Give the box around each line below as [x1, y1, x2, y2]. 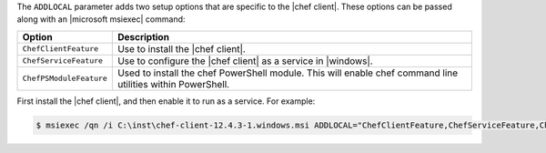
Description [116, 30, 170, 43]
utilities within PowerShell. [116, 77, 230, 90]
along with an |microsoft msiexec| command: [16, 14, 186, 25]
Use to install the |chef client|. [116, 42, 246, 55]
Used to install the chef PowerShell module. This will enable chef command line [116, 66, 459, 79]
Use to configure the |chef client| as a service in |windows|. [116, 55, 373, 67]
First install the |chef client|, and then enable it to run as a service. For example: [16, 96, 316, 107]
